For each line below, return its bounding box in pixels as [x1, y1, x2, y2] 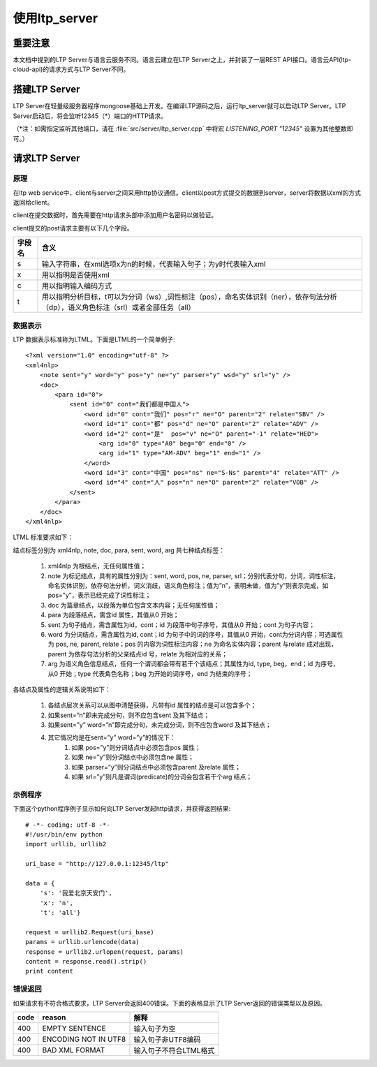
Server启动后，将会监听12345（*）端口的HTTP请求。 [13, 112, 168, 120]
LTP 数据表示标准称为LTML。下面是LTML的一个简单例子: [13, 335, 175, 344]
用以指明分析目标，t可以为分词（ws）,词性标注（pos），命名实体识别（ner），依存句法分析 [42, 292, 338, 302]
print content [25, 967, 73, 976]
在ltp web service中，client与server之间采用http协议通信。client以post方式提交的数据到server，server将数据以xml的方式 [13, 189, 362, 197]
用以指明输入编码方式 [42, 281, 112, 291]
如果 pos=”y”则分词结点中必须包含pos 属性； [71, 743, 202, 751]
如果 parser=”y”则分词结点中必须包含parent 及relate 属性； [71, 763, 241, 771]
